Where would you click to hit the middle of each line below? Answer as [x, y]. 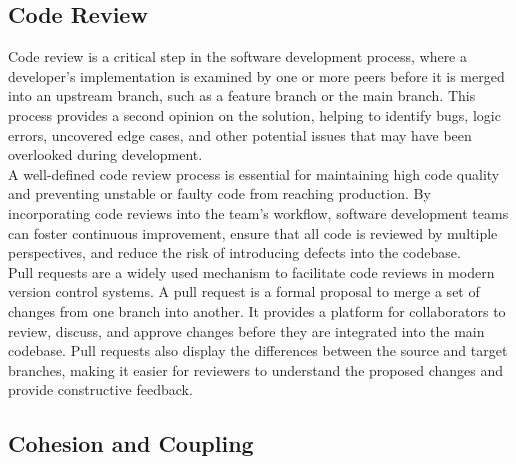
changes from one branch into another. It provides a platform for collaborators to [257, 310]
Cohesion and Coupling [131, 443]
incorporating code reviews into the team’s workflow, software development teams [258, 212]
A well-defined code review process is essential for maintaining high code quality [254, 173]
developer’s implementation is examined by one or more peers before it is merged [256, 75]
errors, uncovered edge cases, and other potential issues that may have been [240, 134]
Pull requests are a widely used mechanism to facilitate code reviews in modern [251, 271]
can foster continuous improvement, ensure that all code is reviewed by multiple [253, 232]
